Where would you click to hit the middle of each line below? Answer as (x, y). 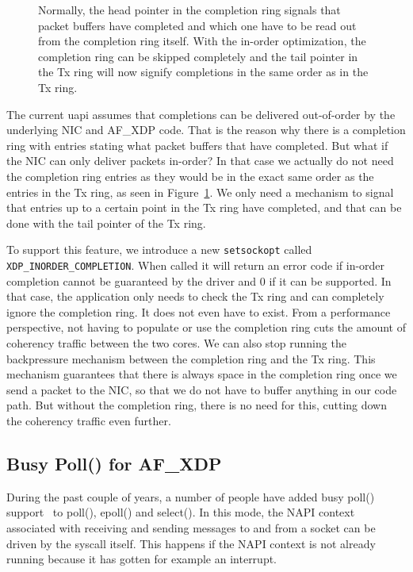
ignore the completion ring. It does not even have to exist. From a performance (199, 311)
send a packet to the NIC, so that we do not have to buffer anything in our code (202, 389)
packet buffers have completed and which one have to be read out (197, 25)
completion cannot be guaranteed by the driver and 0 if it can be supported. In (199, 280)
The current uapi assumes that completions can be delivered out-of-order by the (201, 114)
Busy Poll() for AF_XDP (114, 463)
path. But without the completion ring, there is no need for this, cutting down (197, 405)
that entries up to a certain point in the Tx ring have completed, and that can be (204, 207)
